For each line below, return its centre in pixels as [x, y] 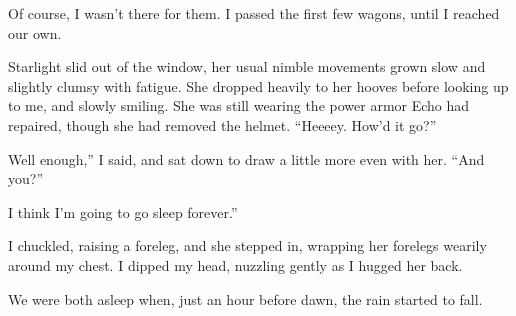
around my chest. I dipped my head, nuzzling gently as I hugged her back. [235, 264]
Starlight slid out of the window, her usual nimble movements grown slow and [247, 66]
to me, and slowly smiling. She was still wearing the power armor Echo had [239, 105]
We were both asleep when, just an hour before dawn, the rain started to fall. [245, 298]
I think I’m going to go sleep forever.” [123, 211]
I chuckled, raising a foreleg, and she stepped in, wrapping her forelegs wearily [247, 245]
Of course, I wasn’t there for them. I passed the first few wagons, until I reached [254, 13]
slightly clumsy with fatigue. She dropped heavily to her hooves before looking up [258, 85]
